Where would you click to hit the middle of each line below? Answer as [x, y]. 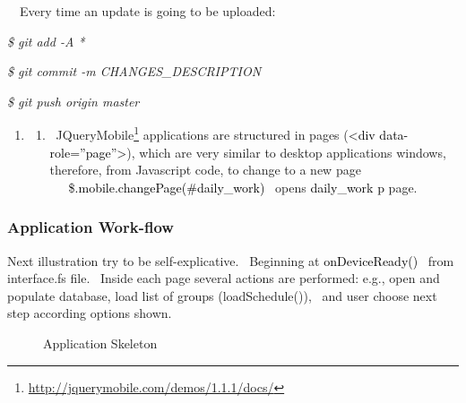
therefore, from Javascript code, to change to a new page [205, 170]
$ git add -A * [46, 41]
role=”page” [83, 152]
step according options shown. [90, 313]
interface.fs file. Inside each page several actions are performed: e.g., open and [224, 278]
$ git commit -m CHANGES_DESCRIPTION [134, 71]
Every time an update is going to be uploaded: [147, 11]
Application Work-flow [91, 227]
